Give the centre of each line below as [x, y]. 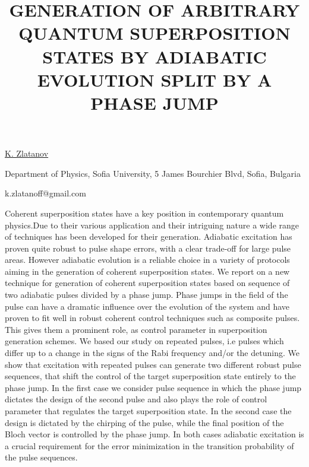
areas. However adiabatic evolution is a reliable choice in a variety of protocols [147, 260]
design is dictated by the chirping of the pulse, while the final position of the [144, 422]
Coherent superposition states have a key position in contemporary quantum [144, 213]
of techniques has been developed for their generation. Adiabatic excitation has [149, 236]
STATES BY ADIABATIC [154, 56]
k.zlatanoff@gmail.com [45, 193]
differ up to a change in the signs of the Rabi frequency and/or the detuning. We [152, 353]
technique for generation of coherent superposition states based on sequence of [147, 283]
